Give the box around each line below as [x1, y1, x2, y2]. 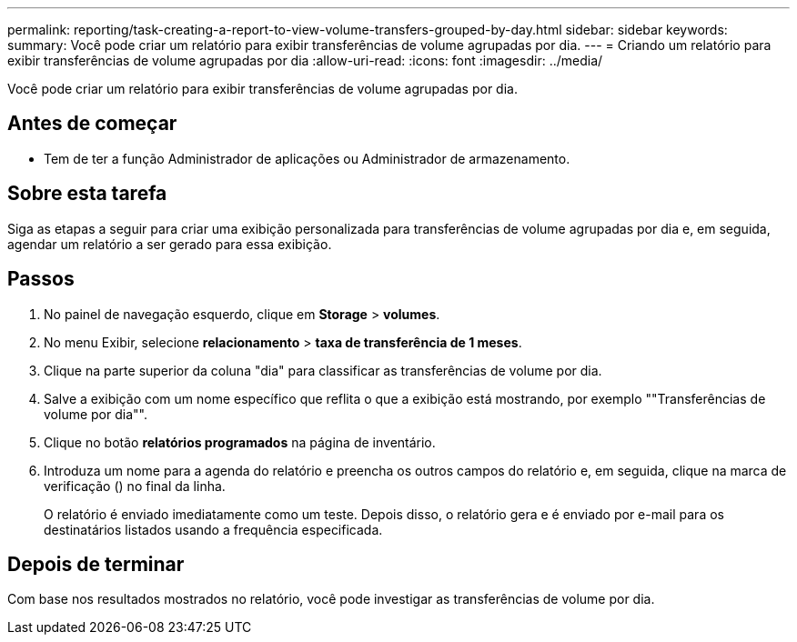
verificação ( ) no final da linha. [44, 477, 226, 494]
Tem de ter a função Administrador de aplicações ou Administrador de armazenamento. [44, 150, 570, 166]
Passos [7, 267, 75, 291]
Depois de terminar [7, 552, 185, 576]
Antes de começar [7, 112, 177, 135]
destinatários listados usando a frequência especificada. [44, 521, 383, 537]
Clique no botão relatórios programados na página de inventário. [44, 434, 436, 450]
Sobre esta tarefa [7, 182, 167, 206]
